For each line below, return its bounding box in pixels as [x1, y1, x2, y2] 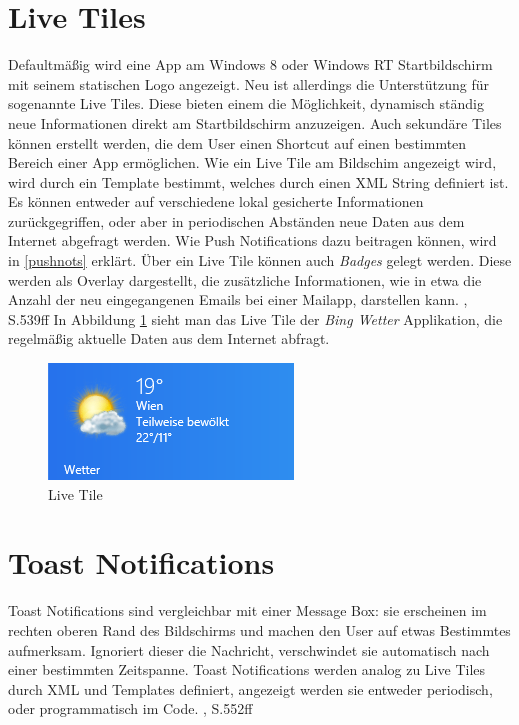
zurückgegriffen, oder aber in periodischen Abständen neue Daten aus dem [8, 210, 465, 231]
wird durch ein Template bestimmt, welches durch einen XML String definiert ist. [8, 171, 509, 192]
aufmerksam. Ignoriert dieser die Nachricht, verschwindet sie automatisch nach [8, 639, 490, 660]
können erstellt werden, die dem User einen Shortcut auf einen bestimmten [8, 132, 467, 153]
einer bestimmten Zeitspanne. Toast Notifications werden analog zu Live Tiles [8, 659, 486, 680]
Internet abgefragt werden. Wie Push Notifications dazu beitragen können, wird [8, 230, 497, 251]
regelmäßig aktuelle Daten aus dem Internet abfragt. [8, 328, 330, 349]
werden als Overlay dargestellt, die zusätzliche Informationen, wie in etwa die [8, 269, 482, 290]
